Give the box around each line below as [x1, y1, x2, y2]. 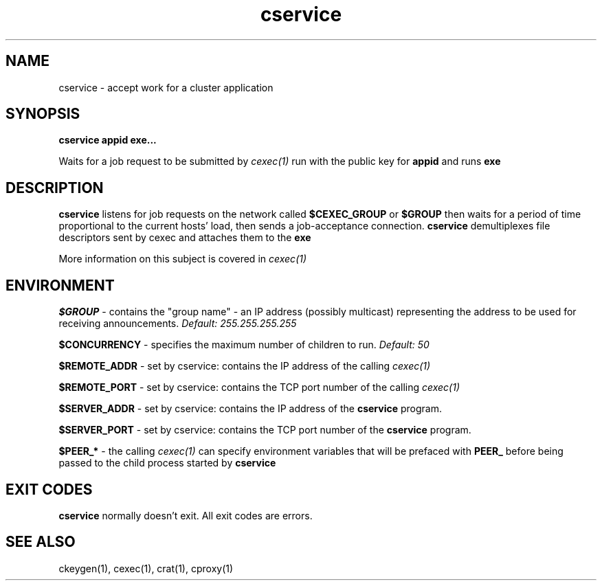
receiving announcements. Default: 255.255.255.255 [58, 317, 297, 330]
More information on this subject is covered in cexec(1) [58, 253, 307, 265]
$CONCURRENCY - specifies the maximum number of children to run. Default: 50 [58, 339, 430, 351]
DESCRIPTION [5, 179, 104, 196]
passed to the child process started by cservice [58, 457, 276, 469]
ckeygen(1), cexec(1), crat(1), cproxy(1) [58, 562, 234, 574]
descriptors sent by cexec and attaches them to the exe [58, 232, 311, 244]
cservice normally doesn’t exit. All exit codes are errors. [58, 509, 313, 521]
